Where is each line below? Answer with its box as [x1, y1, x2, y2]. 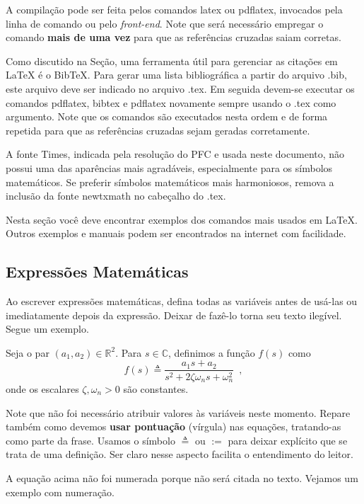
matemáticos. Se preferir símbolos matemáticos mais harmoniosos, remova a [6, 174, 334, 189]
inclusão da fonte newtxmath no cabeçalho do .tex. [6, 188, 226, 203]
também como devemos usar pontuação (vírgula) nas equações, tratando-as [6, 419, 341, 434]
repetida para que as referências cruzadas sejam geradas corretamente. [6, 122, 310, 137]
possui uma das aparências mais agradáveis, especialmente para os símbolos [6, 160, 333, 175]
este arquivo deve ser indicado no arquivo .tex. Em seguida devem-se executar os [6, 81, 355, 96]
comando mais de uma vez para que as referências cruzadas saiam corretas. [6, 30, 341, 45]
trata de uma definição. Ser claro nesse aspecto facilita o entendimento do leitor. [6, 447, 353, 462]
